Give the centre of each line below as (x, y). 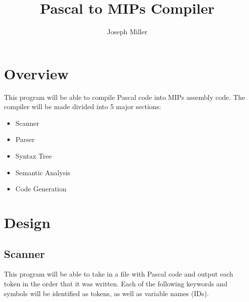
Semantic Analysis (43, 172)
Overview (36, 73)
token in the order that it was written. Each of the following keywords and (116, 283)
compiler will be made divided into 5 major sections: (83, 106)
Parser (25, 139)
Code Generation (41, 189)
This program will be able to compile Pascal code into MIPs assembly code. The (124, 97)
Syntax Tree (34, 156)
